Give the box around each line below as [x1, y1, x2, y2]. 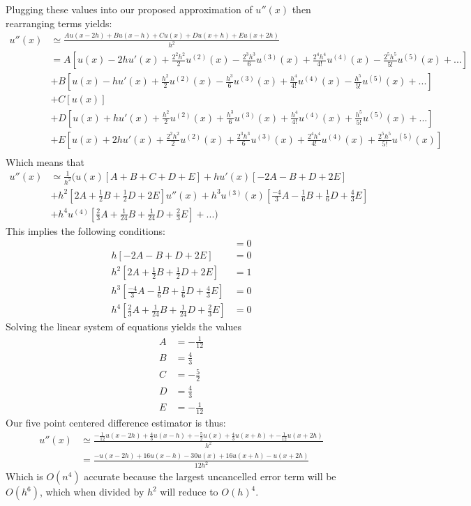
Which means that [6, 154, 84, 169]
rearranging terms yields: [6, 15, 112, 30]
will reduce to [160, 484, 218, 499]
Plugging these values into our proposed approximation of [6, 2, 253, 16]
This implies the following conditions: [6, 223, 165, 238]
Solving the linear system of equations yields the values [6, 319, 241, 334]
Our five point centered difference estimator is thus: [6, 415, 226, 429]
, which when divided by [39, 484, 144, 499]
